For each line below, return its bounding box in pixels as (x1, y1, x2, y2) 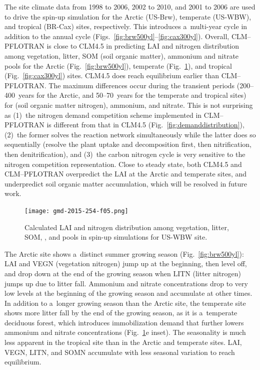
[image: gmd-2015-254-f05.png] (24, 207, 128, 215)
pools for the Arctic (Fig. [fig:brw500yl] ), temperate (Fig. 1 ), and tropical (4, 60, 232, 71)
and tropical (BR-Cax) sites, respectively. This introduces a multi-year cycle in (4, 21, 247, 32)
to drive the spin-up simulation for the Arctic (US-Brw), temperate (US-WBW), (4, 11, 251, 22)
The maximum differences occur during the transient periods (48, 80, 235, 90)
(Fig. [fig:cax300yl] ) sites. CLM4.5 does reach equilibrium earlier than (4, 70, 219, 81)
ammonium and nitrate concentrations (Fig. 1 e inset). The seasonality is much (4, 327, 246, 337)
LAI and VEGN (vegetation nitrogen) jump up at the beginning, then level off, (4, 258, 247, 269)
